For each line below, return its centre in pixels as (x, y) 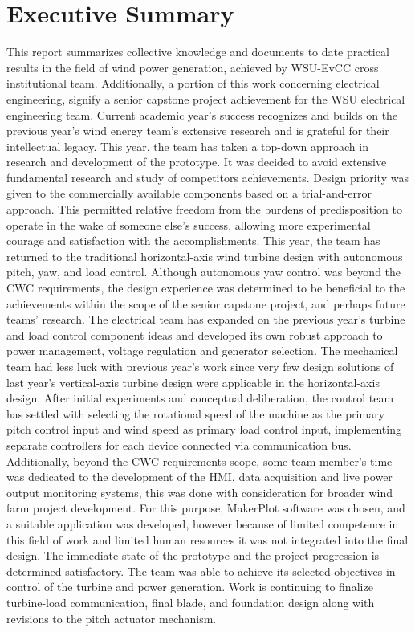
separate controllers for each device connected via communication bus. (179, 444)
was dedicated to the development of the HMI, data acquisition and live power (199, 477)
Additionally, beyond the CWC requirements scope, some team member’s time (199, 461)
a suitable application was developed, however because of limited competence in (203, 523)
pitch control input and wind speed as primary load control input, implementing (204, 429)
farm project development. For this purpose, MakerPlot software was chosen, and (206, 508)
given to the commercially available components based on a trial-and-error (189, 193)
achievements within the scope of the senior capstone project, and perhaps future (206, 303)
